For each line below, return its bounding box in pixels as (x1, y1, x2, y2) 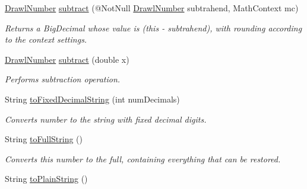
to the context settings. (5, 33, 87, 46)
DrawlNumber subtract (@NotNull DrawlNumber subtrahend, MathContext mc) (5, 2, 299, 14)
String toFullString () (5, 133, 83, 145)
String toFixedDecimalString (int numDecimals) (5, 92, 180, 105)
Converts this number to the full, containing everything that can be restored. (5, 152, 281, 165)
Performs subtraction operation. (5, 73, 121, 85)
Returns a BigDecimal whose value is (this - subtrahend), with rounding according (5, 21, 302, 34)
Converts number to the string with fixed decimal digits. (5, 113, 207, 125)
